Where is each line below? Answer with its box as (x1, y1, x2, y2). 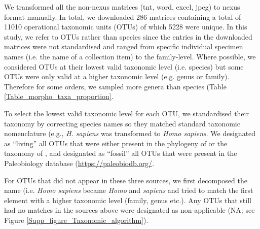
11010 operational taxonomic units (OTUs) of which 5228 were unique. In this (4, 21, 247, 32)
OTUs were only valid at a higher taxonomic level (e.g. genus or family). (4, 71, 230, 82)
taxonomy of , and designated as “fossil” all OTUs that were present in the (4, 148, 237, 158)
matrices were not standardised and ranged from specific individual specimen (4, 41, 243, 52)
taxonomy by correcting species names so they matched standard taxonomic (4, 118, 240, 128)
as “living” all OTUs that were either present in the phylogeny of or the (4, 138, 228, 148)
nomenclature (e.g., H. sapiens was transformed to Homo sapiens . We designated (4, 128, 256, 139)
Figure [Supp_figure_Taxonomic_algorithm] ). (4, 214, 148, 225)
